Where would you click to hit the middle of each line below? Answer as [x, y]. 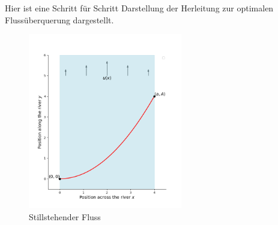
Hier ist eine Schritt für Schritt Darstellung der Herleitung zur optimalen [139, 8]
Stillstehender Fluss [65, 216]
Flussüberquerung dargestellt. [59, 19]
